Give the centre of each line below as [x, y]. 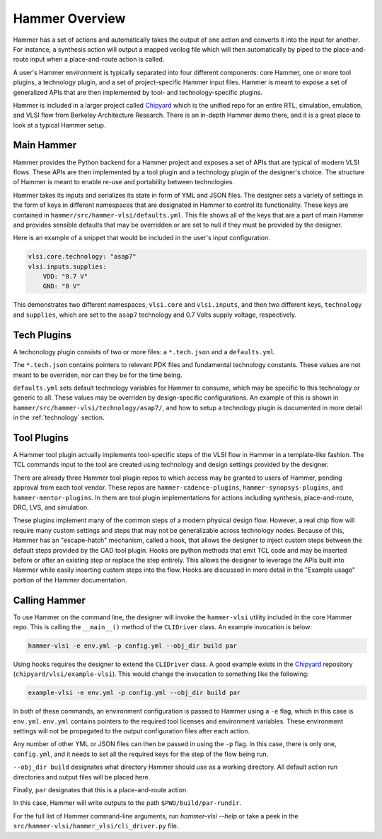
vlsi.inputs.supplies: [67, 266]
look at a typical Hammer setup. [59, 125]
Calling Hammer [50, 600]
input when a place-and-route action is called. [97, 60]
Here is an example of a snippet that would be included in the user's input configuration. [141, 238]
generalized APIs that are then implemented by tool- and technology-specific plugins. [138, 92]
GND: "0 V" [62, 286]
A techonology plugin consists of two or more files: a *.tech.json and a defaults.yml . [144, 351]
